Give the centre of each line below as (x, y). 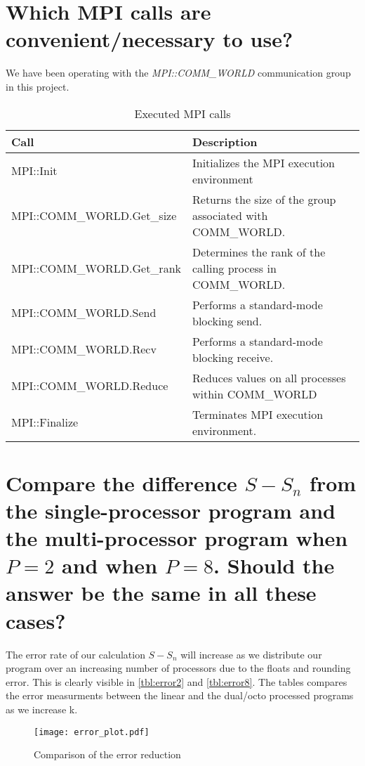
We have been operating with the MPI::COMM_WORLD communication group (178, 73)
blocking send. (227, 320)
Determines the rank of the (259, 252)
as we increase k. (42, 709)
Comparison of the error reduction (107, 754)
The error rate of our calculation (75, 654)
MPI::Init (34, 170)
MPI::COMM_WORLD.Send (84, 312)
